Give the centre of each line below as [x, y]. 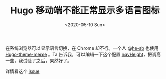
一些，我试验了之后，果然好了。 [38, 60]
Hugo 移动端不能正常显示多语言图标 [85, 10]
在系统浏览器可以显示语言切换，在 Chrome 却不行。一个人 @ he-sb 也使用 [82, 48]
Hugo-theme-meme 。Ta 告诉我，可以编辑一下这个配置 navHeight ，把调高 [83, 54]
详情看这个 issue [23, 71]
